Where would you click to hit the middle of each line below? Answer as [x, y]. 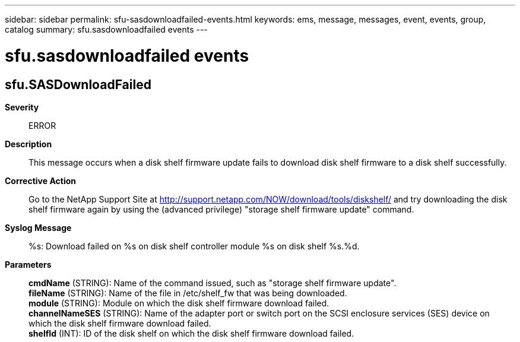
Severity [22, 107]
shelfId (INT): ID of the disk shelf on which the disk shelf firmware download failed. [191, 333]
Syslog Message [38, 227]
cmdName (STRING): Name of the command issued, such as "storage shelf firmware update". [213, 283]
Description [28, 144]
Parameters [28, 264]
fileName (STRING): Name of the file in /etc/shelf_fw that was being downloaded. [188, 293]
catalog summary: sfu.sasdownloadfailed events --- [106, 29]
